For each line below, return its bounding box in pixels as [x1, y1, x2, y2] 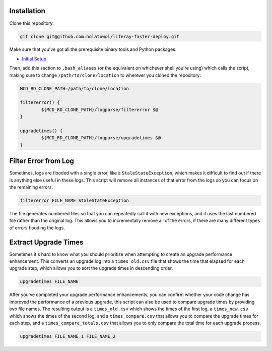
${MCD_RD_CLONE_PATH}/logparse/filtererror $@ [41, 106, 158, 112]
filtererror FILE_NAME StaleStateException [20, 198, 129, 204]
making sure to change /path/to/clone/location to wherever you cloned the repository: [9, 72, 201, 78]
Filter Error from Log [9, 157, 74, 165]
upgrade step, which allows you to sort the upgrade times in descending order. [9, 265, 173, 271]
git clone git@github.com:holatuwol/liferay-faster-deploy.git [20, 33, 180, 39]
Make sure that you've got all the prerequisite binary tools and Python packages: [9, 46, 177, 52]
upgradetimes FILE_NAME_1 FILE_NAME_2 [20, 333, 116, 339]
